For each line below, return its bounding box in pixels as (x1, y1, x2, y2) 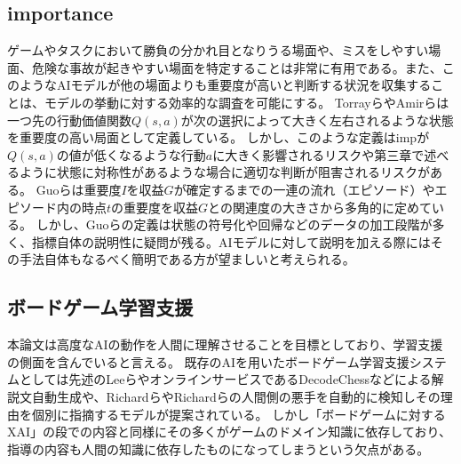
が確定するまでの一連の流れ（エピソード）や (173, 180, 435, 198)
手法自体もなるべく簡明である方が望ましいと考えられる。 (19, 250, 355, 268)
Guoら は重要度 (36, 180, 122, 198)
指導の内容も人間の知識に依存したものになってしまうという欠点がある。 (7, 439, 430, 458)
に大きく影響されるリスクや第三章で (212, 145, 425, 164)
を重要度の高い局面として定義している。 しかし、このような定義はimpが (7, 128, 430, 147)
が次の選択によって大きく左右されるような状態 (180, 110, 454, 129)
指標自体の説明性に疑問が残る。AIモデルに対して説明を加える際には (31, 232, 431, 251)
